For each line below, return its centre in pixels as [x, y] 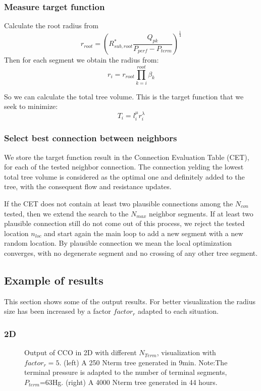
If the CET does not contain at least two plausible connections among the [119, 203]
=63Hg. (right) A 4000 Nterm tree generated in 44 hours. [128, 382]
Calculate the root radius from [51, 25]
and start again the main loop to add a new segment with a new [144, 233]
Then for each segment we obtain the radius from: [82, 60]
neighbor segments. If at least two [201, 213]
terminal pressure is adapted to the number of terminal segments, [126, 372]
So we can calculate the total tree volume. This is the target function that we [124, 96]
